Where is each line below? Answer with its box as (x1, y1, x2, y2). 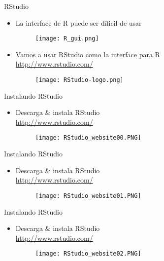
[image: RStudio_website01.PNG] (35, 192, 141, 199)
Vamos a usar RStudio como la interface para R (15, 49, 160, 59)
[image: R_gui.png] (35, 35, 99, 42)
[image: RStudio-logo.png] (35, 76, 124, 84)
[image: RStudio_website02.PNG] (35, 250, 141, 258)
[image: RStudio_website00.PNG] (35, 134, 141, 142)
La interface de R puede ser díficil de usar (15, 17, 142, 28)
